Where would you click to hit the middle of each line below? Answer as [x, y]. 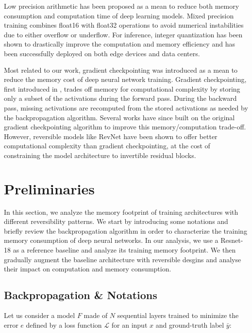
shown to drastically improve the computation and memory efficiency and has [119, 44]
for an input [129, 325]
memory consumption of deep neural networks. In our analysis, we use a [111, 240]
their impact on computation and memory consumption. [88, 269]
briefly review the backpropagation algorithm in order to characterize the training [126, 230]
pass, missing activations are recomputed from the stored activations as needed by [126, 107]
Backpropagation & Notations [81, 295]
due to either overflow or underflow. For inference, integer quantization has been [123, 34]
